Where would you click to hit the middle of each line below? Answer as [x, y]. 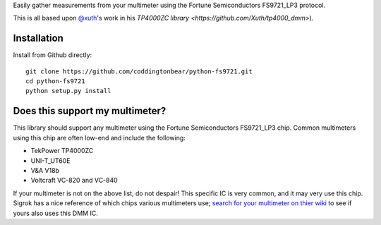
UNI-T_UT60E [50, 160]
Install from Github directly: [53, 55]
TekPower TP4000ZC [62, 151]
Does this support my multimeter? [90, 111]
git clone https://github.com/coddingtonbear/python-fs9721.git [139, 71]
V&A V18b [45, 170]
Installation [38, 38]
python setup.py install [68, 91]
